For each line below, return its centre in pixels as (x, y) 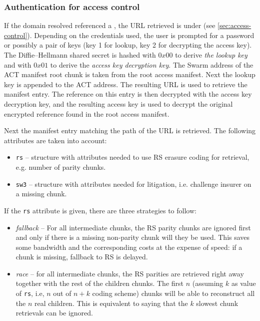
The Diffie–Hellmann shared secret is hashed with (80, 55)
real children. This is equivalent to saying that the (111, 303)
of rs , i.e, (30, 293)
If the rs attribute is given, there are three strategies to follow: (100, 210)
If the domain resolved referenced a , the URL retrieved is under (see (110, 25)
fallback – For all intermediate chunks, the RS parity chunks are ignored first (133, 227)
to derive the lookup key (211, 55)
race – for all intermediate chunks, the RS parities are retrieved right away (130, 273)
